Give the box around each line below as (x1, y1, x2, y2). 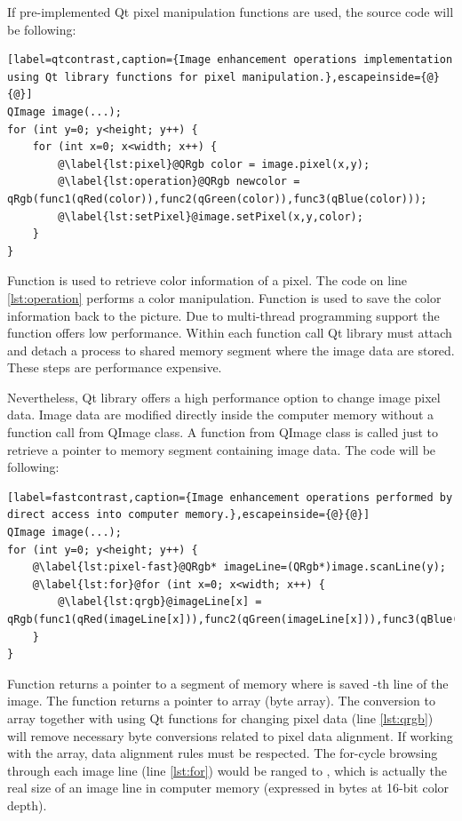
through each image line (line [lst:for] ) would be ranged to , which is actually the (7, 761, 447, 779)
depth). (7, 795, 47, 814)
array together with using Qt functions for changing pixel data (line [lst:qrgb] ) (7, 708, 434, 727)
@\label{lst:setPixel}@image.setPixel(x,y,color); (58, 210, 363, 223)
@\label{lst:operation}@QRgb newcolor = (58, 175, 300, 188)
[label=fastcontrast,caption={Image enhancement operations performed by (7, 490, 453, 504)
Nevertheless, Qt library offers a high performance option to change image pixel (7, 387, 441, 406)
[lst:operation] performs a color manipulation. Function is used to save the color (7, 288, 442, 307)
